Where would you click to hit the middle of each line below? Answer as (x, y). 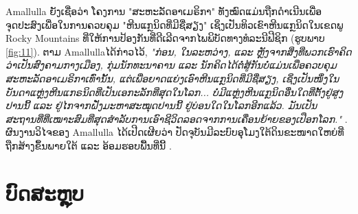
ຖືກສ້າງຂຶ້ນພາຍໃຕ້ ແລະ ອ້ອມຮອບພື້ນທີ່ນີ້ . (89, 145)
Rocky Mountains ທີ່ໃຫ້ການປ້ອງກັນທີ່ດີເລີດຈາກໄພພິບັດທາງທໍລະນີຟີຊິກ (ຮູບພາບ (165, 38)
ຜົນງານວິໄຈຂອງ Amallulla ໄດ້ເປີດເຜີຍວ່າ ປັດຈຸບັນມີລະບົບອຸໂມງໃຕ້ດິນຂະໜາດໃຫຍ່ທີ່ (175, 132)
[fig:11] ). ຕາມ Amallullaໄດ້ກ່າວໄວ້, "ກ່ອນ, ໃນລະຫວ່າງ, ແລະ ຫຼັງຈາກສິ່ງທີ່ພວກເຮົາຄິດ (179, 51)
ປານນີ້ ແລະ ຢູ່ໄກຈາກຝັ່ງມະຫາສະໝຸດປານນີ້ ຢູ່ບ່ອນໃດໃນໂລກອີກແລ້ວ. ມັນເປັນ (161, 105)
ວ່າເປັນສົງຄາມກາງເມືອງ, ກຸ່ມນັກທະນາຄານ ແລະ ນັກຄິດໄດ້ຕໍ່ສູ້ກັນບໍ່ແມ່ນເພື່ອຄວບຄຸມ (171, 65)
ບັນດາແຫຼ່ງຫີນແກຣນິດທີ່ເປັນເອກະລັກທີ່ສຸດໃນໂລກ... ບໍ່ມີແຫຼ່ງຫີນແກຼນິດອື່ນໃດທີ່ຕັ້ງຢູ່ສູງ (175, 92)
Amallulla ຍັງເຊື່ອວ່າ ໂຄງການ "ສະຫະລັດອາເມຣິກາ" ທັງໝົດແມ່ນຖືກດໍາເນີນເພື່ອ (164, 11)
